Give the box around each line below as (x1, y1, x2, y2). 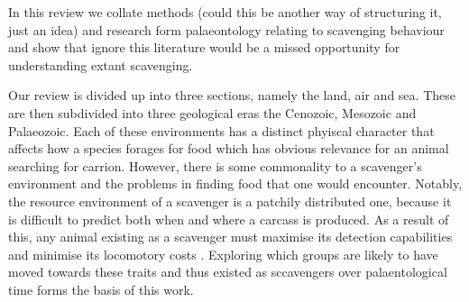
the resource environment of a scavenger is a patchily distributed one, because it (8, 191, 452, 210)
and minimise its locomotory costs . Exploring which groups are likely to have (8, 244, 438, 263)
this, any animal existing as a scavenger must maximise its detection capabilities (8, 227, 453, 246)
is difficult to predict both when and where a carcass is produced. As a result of (8, 209, 449, 228)
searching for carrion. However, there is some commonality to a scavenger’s (8, 156, 422, 175)
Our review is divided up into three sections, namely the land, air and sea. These (8, 86, 455, 105)
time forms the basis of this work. (8, 279, 194, 298)
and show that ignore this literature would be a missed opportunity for (8, 38, 400, 57)
